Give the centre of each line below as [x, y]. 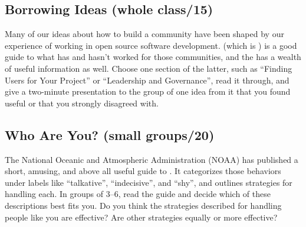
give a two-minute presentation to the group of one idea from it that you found [148, 91]
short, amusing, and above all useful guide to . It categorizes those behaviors [143, 171]
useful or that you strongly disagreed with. [82, 103]
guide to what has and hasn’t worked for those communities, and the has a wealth [153, 57]
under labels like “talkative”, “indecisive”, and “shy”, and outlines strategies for [149, 182]
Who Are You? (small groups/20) [110, 134]
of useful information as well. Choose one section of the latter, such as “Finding [149, 68]
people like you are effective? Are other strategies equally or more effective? [141, 217]
